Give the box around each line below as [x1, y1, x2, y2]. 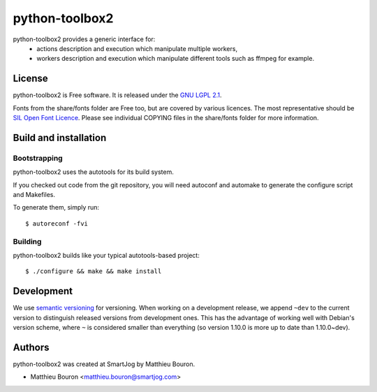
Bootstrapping [13, 153, 63, 163]
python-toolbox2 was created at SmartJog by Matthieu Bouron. [13, 360, 195, 368]
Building [13, 236, 42, 246]
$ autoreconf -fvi [25, 219, 89, 227]
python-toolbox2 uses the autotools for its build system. [13, 168, 174, 176]
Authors [13, 341, 50, 353]
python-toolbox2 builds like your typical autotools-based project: [13, 251, 200, 259]
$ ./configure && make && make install [25, 268, 162, 275]
